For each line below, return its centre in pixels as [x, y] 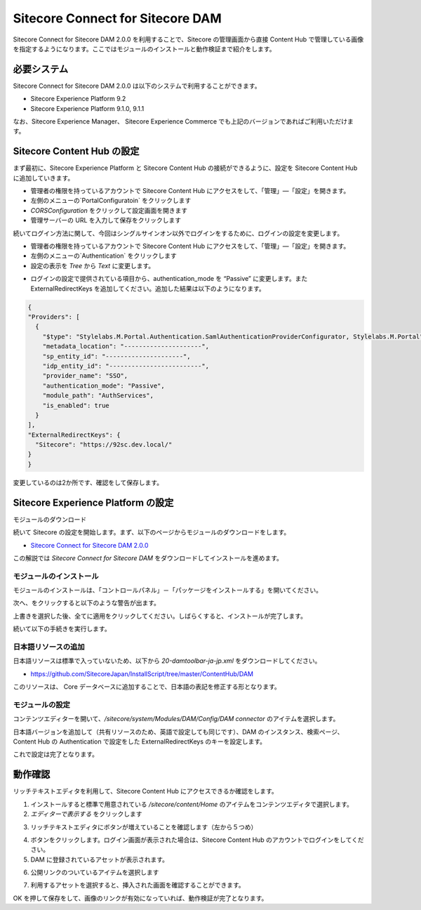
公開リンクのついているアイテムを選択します [95, 872]
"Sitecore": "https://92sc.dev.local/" [104, 445]
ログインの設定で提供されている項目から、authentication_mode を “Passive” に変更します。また [169, 279]
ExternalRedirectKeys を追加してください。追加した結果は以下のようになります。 [148, 289]
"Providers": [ [54, 317]
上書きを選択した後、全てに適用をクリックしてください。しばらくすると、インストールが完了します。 [160, 616]
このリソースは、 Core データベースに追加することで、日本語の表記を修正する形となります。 [147, 687]
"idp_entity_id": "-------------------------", [126, 366]
